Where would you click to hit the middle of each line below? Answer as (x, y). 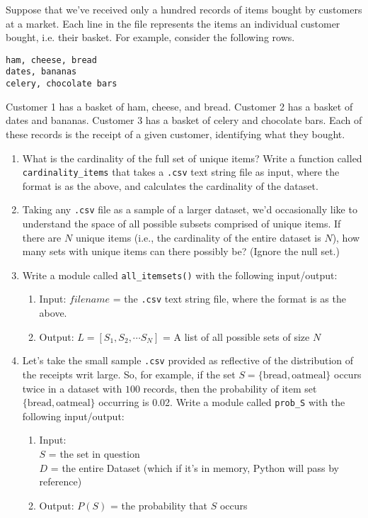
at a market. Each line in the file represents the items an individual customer (173, 23)
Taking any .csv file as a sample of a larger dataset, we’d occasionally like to (190, 209)
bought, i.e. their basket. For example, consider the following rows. (150, 37)
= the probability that (159, 505)
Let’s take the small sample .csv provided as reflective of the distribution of (188, 360)
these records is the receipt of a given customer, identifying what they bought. (176, 134)
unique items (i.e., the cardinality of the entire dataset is (198, 237)
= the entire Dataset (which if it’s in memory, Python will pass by (195, 467)
